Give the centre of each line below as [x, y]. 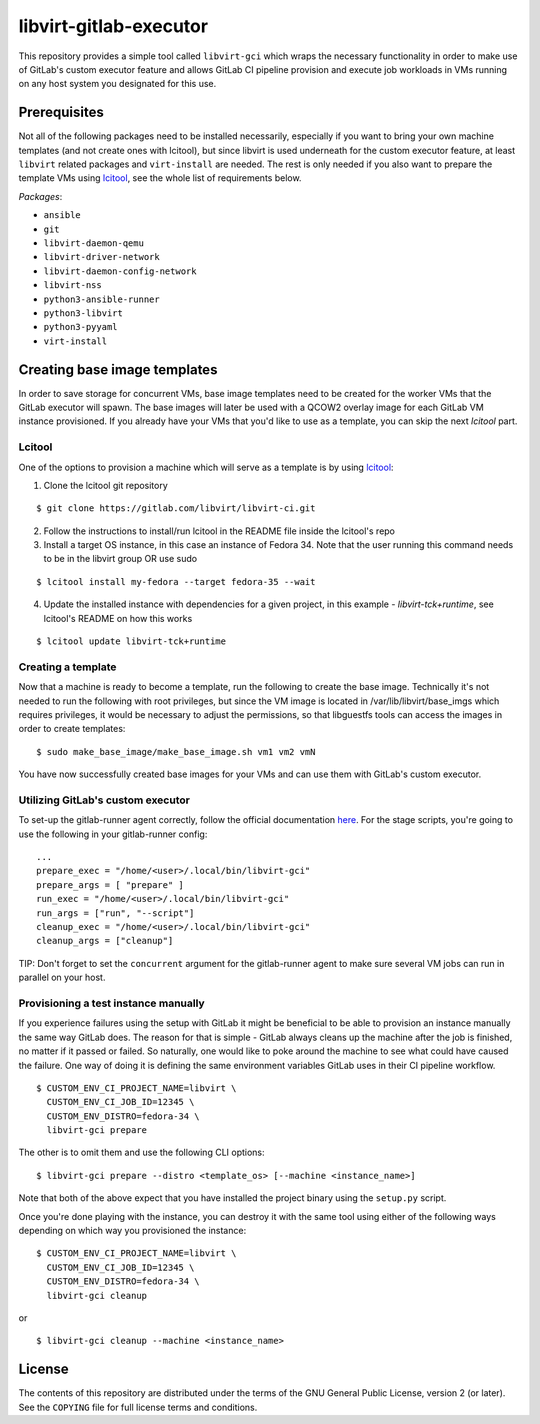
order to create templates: [72, 729]
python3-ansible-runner [101, 299]
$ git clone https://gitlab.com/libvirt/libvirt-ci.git [176, 508]
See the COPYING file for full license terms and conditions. [138, 1407]
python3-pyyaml [81, 327]
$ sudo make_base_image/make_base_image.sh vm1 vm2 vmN [176, 751]
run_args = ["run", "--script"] [115, 913]
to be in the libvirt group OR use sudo [120, 559]
